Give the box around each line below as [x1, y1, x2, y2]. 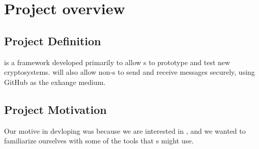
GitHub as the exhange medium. [4, 76, 106, 87]
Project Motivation [4, 101, 107, 117]
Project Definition [4, 33, 101, 48]
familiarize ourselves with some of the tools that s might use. [4, 135, 194, 146]
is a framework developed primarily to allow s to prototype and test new [4, 56, 231, 67]
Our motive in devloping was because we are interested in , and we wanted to [4, 125, 246, 136]
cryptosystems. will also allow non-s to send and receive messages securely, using [4, 67, 255, 77]
